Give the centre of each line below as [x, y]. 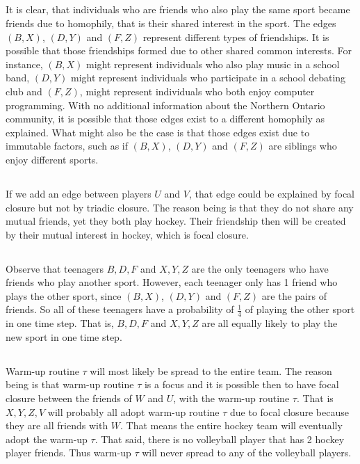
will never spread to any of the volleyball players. [247, 453]
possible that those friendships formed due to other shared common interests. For [179, 50]
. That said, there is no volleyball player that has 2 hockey [220, 439]
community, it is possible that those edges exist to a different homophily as [165, 119]
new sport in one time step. [64, 336]
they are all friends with [57, 425]
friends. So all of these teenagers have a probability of [120, 309]
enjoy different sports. [52, 159]
